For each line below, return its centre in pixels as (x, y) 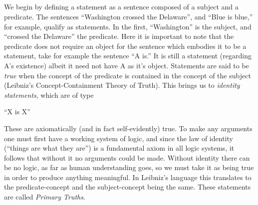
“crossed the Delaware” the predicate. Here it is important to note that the (119, 36)
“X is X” (17, 111)
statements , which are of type (49, 95)
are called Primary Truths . (45, 197)
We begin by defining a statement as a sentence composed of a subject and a (121, 7)
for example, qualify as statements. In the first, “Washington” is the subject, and (128, 26)
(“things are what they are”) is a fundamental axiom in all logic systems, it (119, 148)
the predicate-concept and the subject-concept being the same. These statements (128, 187)
